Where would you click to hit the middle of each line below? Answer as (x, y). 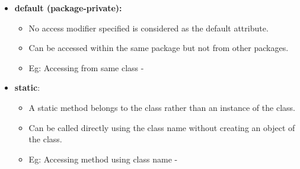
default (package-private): (68, 8)
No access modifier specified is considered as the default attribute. (149, 28)
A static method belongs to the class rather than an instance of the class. (162, 107)
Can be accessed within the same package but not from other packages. (159, 48)
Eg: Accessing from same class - (86, 67)
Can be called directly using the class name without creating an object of (162, 127)
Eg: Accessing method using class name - (103, 159)
